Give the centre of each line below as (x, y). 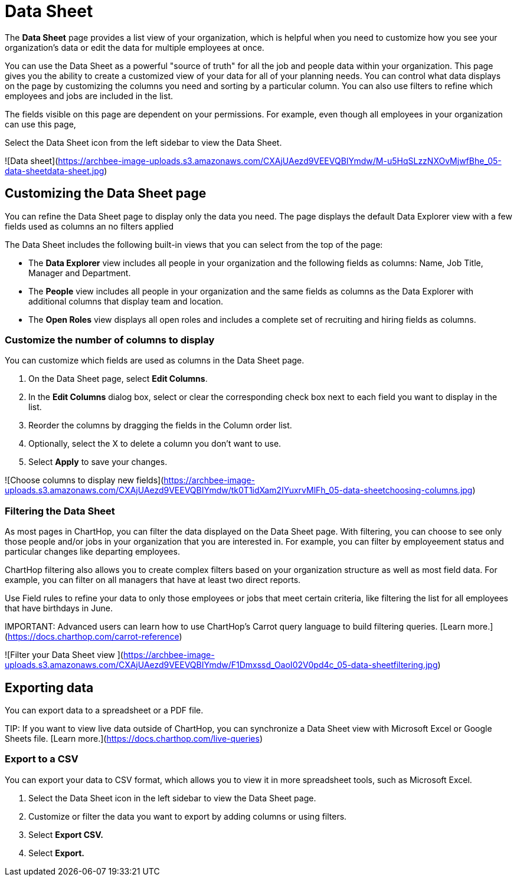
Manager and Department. (80, 273)
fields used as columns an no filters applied (89, 226)
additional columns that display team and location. (126, 301)
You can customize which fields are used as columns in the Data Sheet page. (155, 361)
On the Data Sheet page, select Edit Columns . (118, 379)
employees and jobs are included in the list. (89, 96)
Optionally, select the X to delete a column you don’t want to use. (155, 444)
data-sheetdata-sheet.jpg (55, 171)
